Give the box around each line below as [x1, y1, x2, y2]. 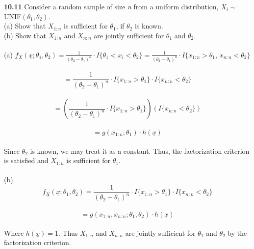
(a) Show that [4, 21, 46, 31]
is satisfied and [4, 155, 49, 166]
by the [228, 227, 247, 238]
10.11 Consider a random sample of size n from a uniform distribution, [4, 1, 219, 11]
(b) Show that [4, 30, 46, 40]
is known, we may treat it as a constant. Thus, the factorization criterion [30, 145, 250, 156]
